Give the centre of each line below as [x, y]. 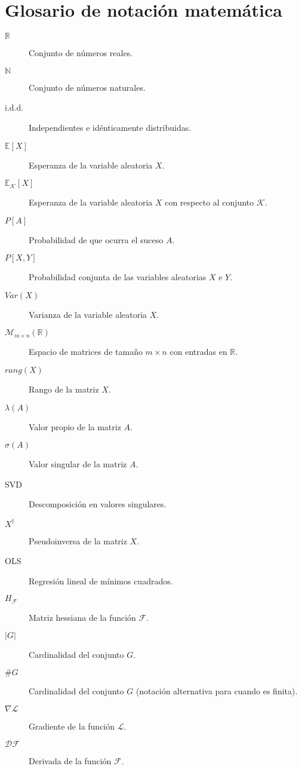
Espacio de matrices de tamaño [86, 352]
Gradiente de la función [72, 726]
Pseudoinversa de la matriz [78, 540]
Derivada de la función [70, 761]
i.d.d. [14, 107]
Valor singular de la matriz [78, 464]
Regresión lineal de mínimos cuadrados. [101, 580]
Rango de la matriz [64, 389]
